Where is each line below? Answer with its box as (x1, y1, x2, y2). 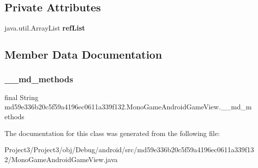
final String (4, 92, 39, 102)
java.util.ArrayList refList (4, 23, 85, 33)
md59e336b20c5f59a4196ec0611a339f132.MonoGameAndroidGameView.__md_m (4, 101, 252, 112)
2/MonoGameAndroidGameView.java (4, 154, 118, 164)
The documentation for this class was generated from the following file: (4, 128, 220, 138)
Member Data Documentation (4, 47, 162, 62)
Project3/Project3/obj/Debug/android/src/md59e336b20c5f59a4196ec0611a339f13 (4, 144, 254, 155)
